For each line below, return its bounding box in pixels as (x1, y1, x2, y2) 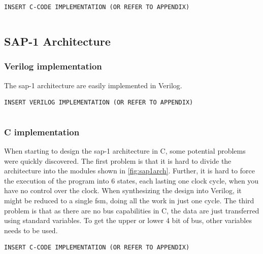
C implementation (4, 125, 80, 138)
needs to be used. (4, 225, 58, 235)
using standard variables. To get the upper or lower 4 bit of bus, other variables (4, 215, 252, 226)
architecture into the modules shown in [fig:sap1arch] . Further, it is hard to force (4, 165, 255, 176)
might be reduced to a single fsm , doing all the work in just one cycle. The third (4, 195, 254, 205)
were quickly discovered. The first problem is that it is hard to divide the (4, 155, 232, 166)
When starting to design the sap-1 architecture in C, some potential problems (4, 146, 246, 156)
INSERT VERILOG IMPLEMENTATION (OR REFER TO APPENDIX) (4, 99, 193, 106)
